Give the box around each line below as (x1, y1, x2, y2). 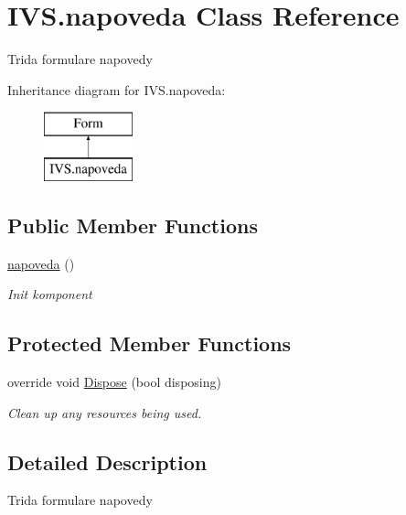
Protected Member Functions (7, 329, 292, 358)
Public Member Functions (7, 210, 258, 239)
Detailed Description (7, 447, 208, 476)
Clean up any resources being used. (7, 402, 202, 422)
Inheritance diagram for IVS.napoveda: (7, 80, 226, 99)
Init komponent (7, 284, 92, 304)
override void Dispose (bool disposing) (7, 372, 221, 392)
